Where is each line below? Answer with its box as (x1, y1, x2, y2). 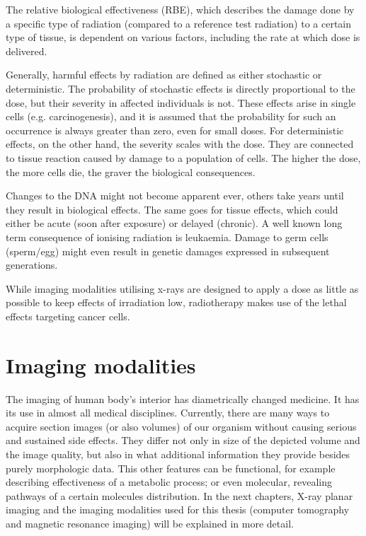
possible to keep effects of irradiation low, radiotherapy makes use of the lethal (6, 295, 347, 310)
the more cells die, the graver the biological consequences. (6, 164, 256, 179)
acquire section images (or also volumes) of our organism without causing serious (6, 419, 357, 433)
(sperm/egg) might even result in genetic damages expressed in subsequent (6, 243, 330, 258)
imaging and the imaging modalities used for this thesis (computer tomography (6, 502, 350, 517)
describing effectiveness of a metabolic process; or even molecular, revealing (6, 474, 332, 489)
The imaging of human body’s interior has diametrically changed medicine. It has (6, 391, 360, 406)
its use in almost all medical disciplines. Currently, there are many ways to (6, 405, 330, 420)
